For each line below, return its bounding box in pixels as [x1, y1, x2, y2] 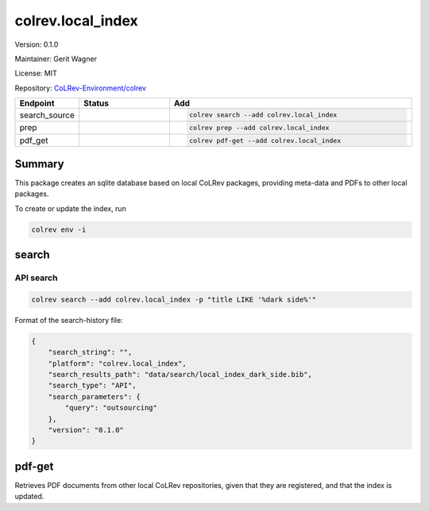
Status [83, 98, 109, 109]
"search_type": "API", [48, 381, 137, 390]
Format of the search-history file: [14, 315, 123, 325]
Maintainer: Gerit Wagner [14, 54, 97, 63]
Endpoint [19, 98, 55, 109]
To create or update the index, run [14, 203, 126, 213]
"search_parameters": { [48, 392, 141, 401]
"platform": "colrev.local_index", [48, 359, 187, 368]
